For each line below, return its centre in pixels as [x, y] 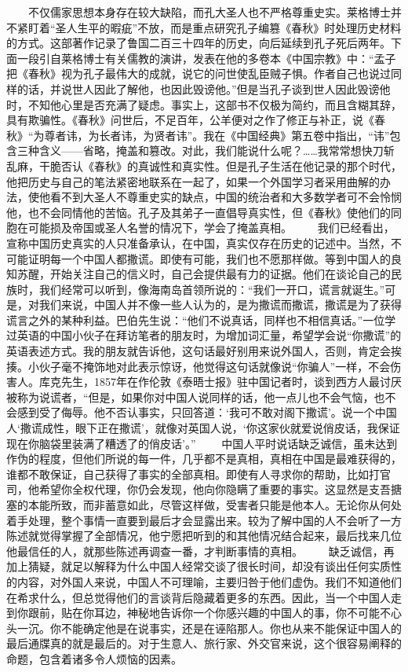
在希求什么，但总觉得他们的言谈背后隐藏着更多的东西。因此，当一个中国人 [199, 597]
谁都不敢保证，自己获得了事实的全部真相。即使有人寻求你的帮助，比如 [188, 474]
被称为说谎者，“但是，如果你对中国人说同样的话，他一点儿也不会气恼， [190, 397]
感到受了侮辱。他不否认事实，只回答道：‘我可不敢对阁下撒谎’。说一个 [196, 412]
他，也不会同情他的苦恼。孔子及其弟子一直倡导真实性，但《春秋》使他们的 [199, 212]
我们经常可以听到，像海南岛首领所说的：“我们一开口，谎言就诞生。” [212, 289]
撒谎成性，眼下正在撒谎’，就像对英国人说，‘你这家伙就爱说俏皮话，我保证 [210, 428]
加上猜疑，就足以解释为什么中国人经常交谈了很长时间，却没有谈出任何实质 [199, 566]
